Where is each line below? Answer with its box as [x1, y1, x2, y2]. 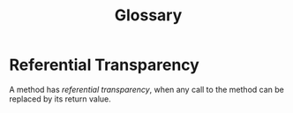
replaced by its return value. [9, 94, 112, 104]
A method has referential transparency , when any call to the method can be [9, 84, 284, 94]
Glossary [114, 5, 183, 26]
